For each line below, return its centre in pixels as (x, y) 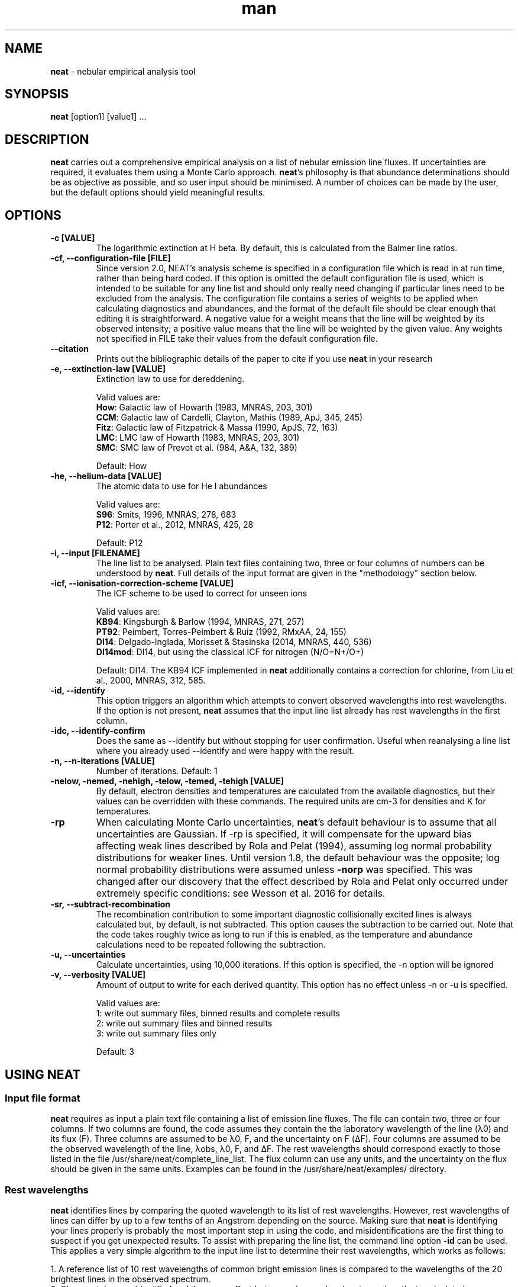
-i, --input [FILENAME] (95, 553)
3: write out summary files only (156, 1034)
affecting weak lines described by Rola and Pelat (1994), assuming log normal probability (294, 846)
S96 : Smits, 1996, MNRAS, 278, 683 (166, 515)
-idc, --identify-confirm (98, 731)
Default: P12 (119, 543)
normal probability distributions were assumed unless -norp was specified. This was (284, 870)
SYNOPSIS (37, 94)
